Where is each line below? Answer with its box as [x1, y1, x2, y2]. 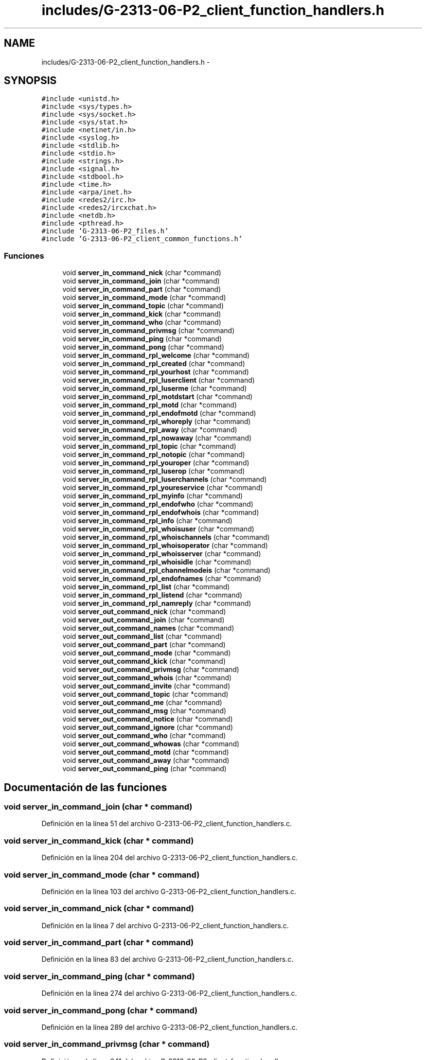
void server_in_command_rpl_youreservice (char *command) [62, 483, 263, 492]
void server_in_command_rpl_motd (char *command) [62, 401, 237, 409]
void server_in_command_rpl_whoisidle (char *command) [62, 558, 251, 566]
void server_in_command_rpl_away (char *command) [62, 425, 237, 434]
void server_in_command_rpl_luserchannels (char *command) [62, 475, 267, 484]
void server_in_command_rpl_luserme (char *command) [62, 384, 247, 393]
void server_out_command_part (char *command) [62, 640, 226, 649]
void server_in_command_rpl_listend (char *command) [62, 591, 243, 600]
